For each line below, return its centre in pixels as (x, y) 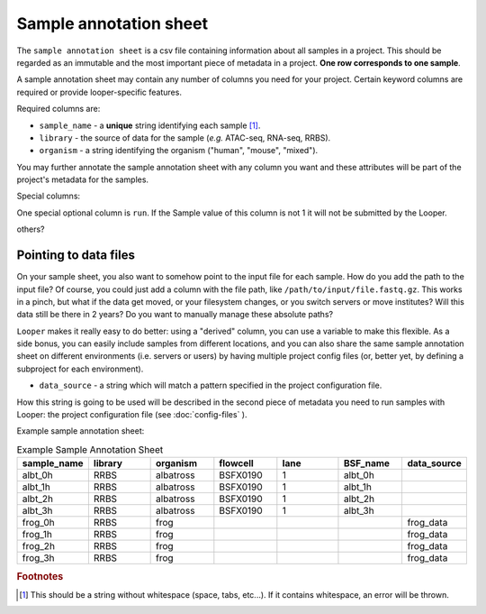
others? (31, 229)
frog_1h (37, 535)
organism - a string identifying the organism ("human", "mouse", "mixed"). (179, 151)
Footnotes (40, 576)
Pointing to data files (76, 256)
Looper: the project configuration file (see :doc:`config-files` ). (132, 415)
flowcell (236, 463)
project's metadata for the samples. (82, 179)
